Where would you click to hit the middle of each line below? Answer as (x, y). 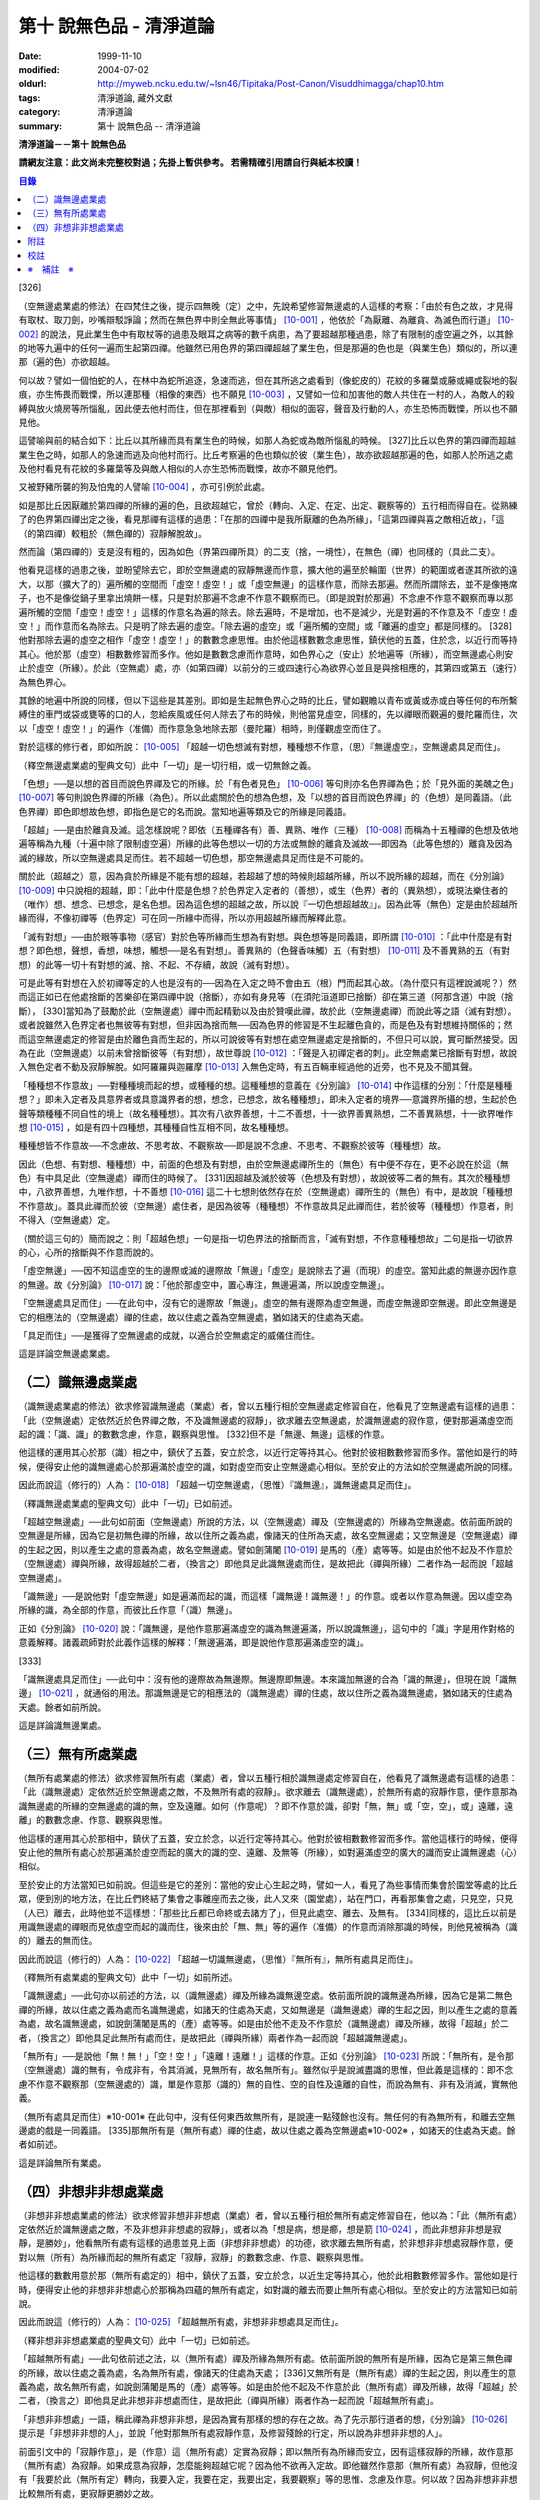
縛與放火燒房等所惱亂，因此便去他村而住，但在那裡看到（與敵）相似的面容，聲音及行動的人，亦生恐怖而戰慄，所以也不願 (268, 408)
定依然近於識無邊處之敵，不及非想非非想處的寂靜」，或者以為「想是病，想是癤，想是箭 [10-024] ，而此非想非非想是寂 (260, 2229)
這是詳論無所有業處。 (62, 2162)
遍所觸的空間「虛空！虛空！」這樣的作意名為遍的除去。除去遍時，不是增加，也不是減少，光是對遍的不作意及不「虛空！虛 (268, 612)
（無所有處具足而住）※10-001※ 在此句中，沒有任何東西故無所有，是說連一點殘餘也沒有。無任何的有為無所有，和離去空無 (267, 2116)
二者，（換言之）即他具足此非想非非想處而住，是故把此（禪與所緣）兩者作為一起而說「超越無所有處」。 (228, 2401)
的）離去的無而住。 (58, 1941)
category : (39, 112)
